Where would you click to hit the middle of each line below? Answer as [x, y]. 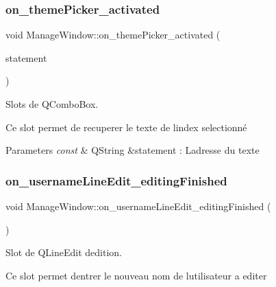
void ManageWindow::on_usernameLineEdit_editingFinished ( [138, 206]
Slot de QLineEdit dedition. [64, 252]
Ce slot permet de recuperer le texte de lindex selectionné [126, 127]
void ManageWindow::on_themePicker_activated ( [113, 35]
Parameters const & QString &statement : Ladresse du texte [133, 150]
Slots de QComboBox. [52, 104]
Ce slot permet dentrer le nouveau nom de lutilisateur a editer [136, 275]
